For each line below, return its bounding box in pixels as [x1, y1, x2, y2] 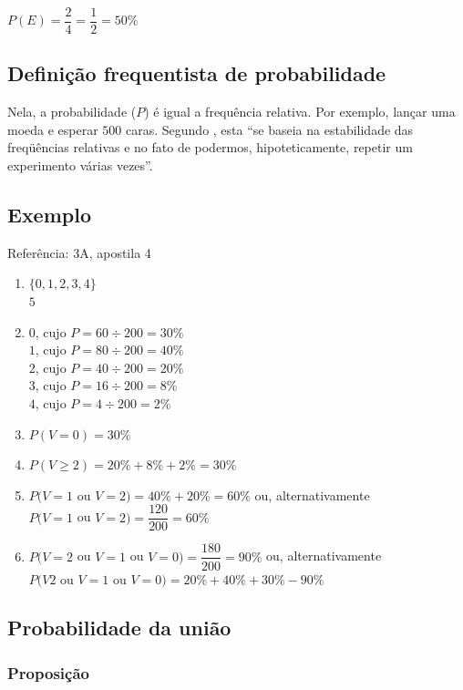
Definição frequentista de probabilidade [7, 59, 386, 88]
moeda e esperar [7, 119, 98, 139]
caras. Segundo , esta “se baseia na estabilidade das [126, 119, 414, 139]
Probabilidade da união [7, 613, 231, 642]
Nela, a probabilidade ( [7, 102, 137, 121]
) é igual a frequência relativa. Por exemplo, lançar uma [144, 102, 456, 121]
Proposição [7, 661, 89, 684]
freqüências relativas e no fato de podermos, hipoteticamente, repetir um [7, 138, 413, 157]
